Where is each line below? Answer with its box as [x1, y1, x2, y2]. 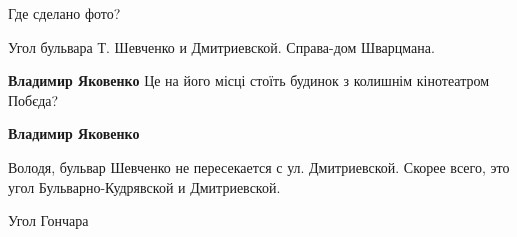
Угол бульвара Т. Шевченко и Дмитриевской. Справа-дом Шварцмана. [8, 36, 435, 57]
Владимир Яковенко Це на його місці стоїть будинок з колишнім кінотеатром [8, 70, 490, 91]
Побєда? [8, 89, 59, 110]
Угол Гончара [8, 210, 89, 231]
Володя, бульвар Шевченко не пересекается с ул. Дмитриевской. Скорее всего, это [8, 156, 510, 177]
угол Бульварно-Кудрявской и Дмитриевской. [8, 176, 281, 197]
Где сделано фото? [8, 3, 121, 23]
